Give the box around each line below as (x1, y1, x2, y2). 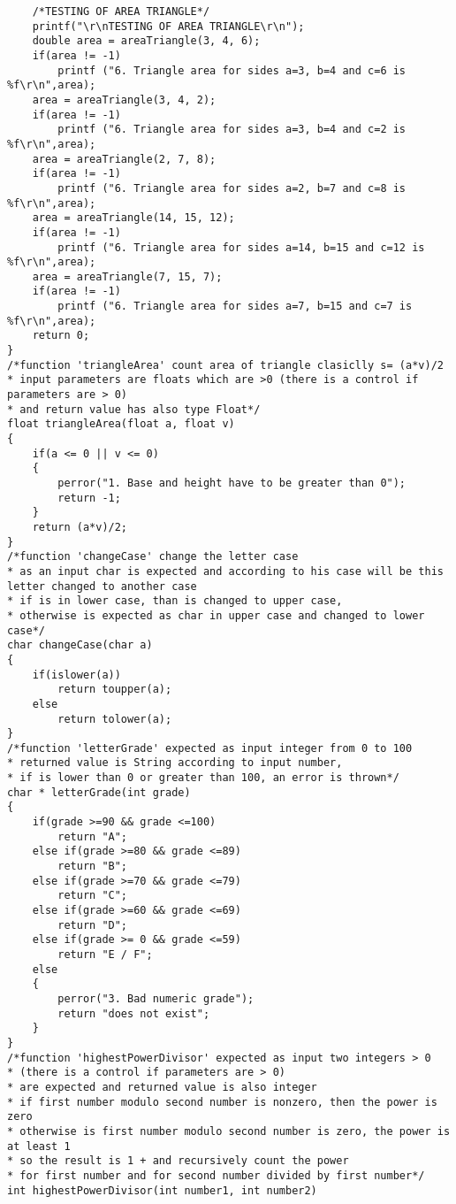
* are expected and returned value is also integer (7, 1080, 317, 1093)
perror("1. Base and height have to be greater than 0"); (57, 477, 407, 489)
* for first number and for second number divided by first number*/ (7, 1169, 425, 1182)
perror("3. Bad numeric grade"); (57, 992, 255, 1005)
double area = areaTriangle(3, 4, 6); (32, 35, 261, 48)
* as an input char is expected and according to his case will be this (7, 564, 444, 578)
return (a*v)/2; (32, 520, 128, 533)
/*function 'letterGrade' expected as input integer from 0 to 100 (7, 741, 413, 755)
